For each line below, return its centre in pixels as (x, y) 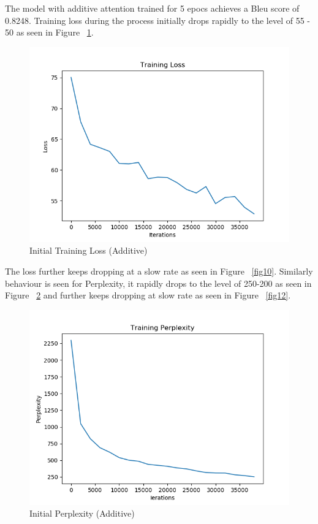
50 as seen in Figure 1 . (49, 32)
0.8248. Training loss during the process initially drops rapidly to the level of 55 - (158, 20)
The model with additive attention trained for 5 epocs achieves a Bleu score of (152, 8)
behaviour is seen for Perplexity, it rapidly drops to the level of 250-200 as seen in (158, 283)
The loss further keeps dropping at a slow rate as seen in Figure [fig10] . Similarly (159, 271)
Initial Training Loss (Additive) (89, 250)
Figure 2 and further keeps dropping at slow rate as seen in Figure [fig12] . (148, 295)
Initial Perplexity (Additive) (82, 513)
